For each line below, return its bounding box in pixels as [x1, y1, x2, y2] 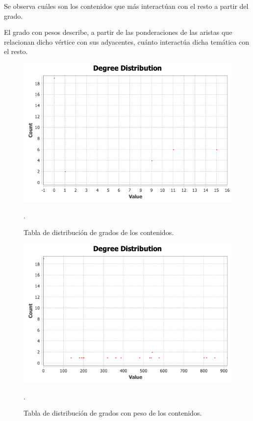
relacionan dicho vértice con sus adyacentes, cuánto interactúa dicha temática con [4, 36, 250, 47]
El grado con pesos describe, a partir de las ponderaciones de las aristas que [4, 27, 232, 37]
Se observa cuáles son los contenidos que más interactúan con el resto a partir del [4, 1, 249, 11]
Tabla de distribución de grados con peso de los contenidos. [24, 408, 202, 418]
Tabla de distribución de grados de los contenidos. [24, 227, 174, 237]
